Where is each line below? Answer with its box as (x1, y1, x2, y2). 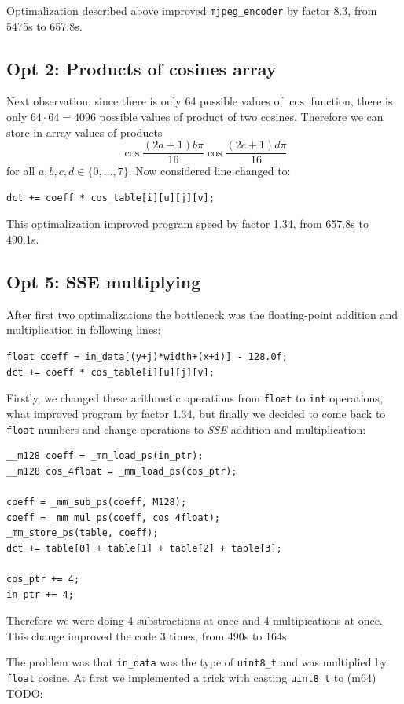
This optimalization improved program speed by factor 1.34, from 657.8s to (6, 215, 369, 232)
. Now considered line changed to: (128, 163, 291, 179)
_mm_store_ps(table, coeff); (6, 527, 159, 539)
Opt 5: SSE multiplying (6, 269, 201, 294)
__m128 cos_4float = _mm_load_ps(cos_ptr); (6, 465, 237, 477)
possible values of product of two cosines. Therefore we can (99, 108, 384, 125)
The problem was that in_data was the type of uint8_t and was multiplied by (6, 654, 387, 670)
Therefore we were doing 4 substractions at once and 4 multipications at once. (6, 612, 383, 629)
